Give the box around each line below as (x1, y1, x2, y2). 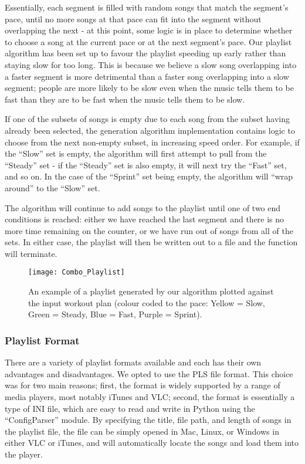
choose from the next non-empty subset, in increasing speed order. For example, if (5, 136, 300, 148)
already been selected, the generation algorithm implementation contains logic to (5, 124, 295, 136)
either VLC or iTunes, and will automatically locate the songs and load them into (5, 436, 299, 449)
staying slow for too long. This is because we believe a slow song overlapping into (5, 58, 297, 70)
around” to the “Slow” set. (5, 181, 100, 194)
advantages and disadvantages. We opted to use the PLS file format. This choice (5, 367, 293, 380)
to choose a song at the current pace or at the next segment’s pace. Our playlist (5, 35, 292, 48)
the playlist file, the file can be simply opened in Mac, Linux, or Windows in (5, 425, 279, 437)
